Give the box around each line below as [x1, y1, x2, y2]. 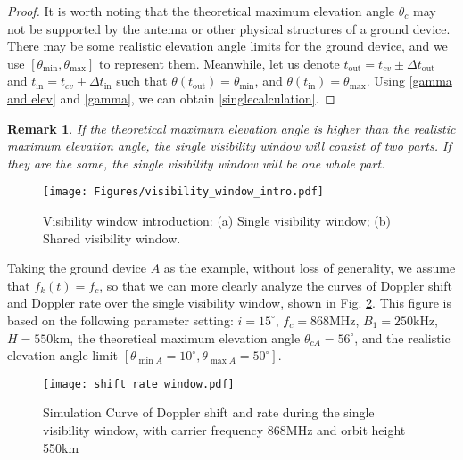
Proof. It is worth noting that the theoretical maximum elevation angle [7, 2, 395, 20]
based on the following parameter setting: [7, 310, 234, 329]
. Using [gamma [366, 71, 452, 90]
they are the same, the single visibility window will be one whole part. [7, 153, 385, 172]
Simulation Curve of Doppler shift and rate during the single [43, 403, 375, 422]
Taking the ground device [7, 259, 147, 277]
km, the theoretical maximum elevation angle [53, 328, 301, 347]
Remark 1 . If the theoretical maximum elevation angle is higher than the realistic [7, 119, 456, 137]
